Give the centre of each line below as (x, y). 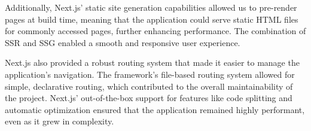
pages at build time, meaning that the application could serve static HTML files (152, 19)
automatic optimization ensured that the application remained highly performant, (155, 109)
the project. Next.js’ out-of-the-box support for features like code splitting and (149, 98)
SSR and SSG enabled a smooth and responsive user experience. (123, 42)
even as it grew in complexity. (60, 121)
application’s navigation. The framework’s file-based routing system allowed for (150, 74)
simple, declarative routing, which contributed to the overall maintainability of (149, 86)
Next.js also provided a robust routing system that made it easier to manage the (152, 63)
